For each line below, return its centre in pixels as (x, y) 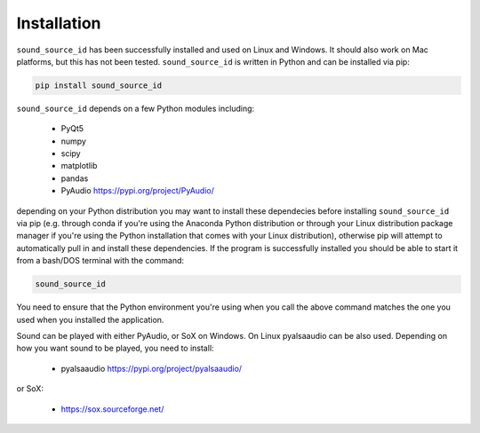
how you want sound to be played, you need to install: (115, 348)
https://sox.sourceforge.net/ (112, 409)
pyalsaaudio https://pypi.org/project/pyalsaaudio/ (152, 368)
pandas (75, 178)
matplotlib (79, 166)
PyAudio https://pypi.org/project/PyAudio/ (138, 191)
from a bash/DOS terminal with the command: (100, 261)
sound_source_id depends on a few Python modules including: (136, 108)
